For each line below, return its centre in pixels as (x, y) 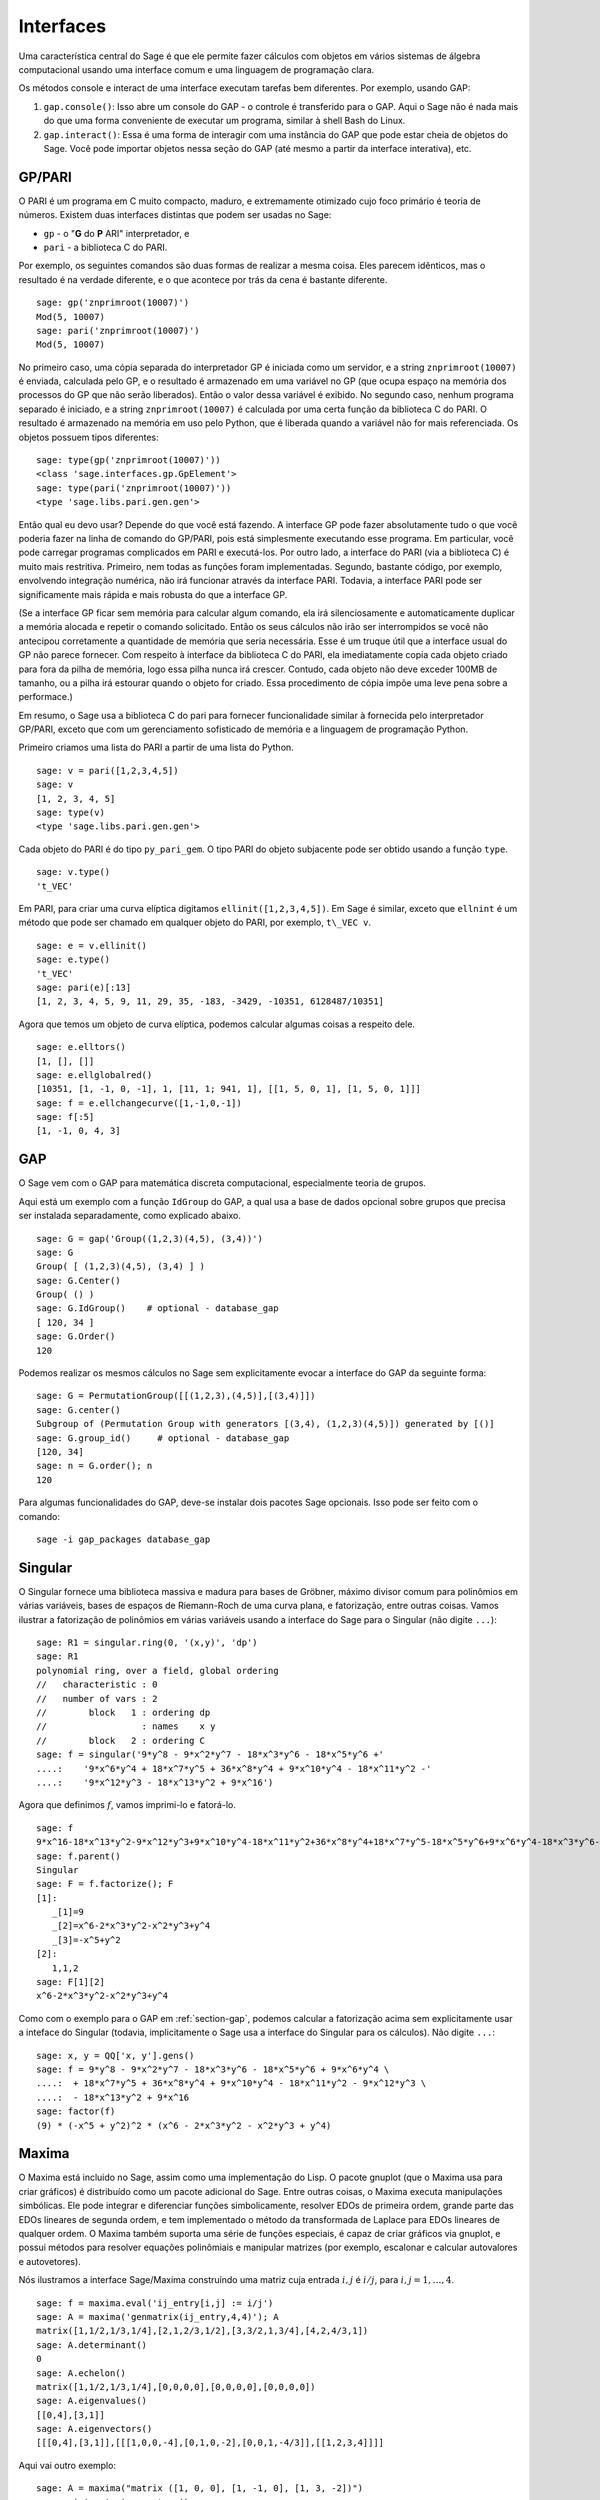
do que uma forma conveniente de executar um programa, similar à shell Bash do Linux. (224, 121)
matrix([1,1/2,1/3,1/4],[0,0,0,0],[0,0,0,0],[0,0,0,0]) (176, 2386)
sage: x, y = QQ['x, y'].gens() (115, 2055)
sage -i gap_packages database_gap (123, 1539)
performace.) (46, 697)
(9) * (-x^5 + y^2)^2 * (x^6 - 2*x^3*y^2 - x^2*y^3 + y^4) (184, 2125)
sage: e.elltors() (81, 1047)
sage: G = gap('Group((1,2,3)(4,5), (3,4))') (150, 1238)
